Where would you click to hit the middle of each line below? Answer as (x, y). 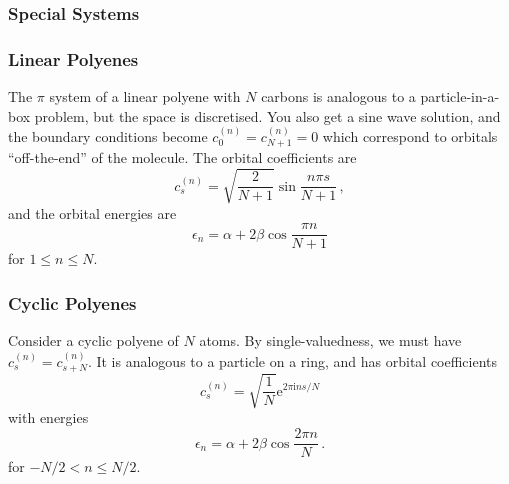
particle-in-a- (460, 96)
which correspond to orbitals (410, 136)
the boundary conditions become (108, 136)
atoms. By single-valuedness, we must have (330, 340)
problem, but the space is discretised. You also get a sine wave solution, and (267, 115)
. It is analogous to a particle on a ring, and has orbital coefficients (292, 360)
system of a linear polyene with (145, 96)
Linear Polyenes (73, 58)
